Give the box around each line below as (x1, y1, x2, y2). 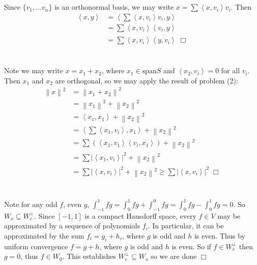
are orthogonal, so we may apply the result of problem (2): (55, 75, 238, 85)
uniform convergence (4, 241, 68, 251)
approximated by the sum (4, 230, 84, 241)
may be (217, 210, 241, 221)
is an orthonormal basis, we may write (54, 2, 174, 12)
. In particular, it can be (148, 220, 224, 231)
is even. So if (172, 241, 211, 251)
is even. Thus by (194, 230, 245, 241)
